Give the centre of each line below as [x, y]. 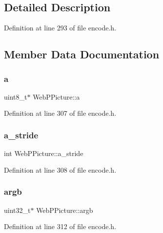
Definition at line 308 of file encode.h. [60, 169]
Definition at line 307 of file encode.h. [60, 113]
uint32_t [17, 210]
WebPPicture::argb [65, 210]
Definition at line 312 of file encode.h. [60, 226]
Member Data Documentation [82, 54]
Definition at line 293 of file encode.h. [60, 28]
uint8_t [16, 96]
